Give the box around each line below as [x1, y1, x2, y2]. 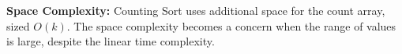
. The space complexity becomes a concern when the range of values [66, 17, 396, 34]
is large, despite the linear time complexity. [6, 33, 215, 49]
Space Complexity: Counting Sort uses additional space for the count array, [6, 2, 385, 18]
